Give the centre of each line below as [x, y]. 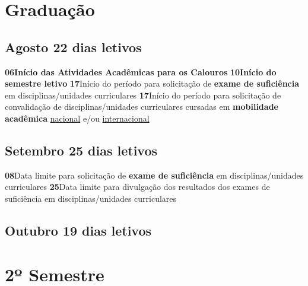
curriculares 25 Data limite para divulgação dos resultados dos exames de [137, 187]
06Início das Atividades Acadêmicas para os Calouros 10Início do [141, 71]
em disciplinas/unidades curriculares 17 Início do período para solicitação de [143, 95]
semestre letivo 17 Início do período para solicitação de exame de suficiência [152, 83]
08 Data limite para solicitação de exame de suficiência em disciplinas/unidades [154, 175]
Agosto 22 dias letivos [73, 47]
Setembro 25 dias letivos [81, 150]
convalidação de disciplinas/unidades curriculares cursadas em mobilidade [142, 107]
